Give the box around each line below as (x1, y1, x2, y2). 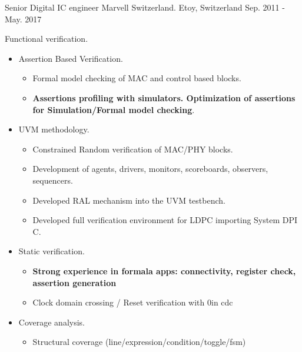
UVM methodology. (18, 123, 89, 135)
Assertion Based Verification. (18, 52, 123, 64)
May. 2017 (5, 12, 42, 25)
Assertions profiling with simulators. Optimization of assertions (32, 91, 296, 104)
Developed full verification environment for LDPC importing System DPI (32, 214, 298, 226)
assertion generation (32, 276, 117, 288)
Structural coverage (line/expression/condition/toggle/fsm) (32, 336, 246, 348)
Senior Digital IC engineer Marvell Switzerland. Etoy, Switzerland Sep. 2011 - (5, 1, 285, 13)
